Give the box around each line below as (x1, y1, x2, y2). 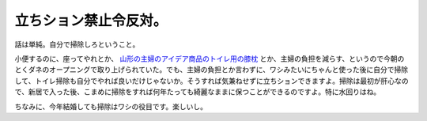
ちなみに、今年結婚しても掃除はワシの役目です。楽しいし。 (14, 101, 208, 111)
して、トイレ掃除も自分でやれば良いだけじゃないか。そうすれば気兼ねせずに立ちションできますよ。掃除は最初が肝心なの (14, 76, 409, 85)
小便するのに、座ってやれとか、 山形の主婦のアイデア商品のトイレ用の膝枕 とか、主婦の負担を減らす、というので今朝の (14, 54, 405, 63)
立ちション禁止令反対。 (14, 12, 168, 29)
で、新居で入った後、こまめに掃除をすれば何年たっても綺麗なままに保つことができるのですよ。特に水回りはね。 (14, 87, 381, 96)
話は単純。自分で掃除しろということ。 (14, 40, 140, 49)
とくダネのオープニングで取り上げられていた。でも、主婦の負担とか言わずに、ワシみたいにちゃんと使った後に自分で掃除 (14, 65, 409, 74)
